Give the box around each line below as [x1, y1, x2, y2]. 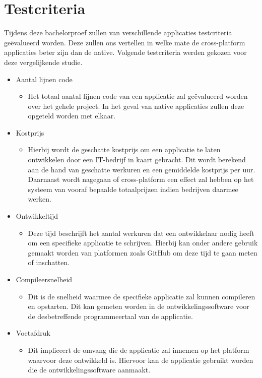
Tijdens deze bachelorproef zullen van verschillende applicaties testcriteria [4, 27, 232, 38]
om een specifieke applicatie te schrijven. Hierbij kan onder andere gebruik [28, 237, 258, 248]
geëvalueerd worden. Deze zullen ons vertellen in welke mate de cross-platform [4, 37, 245, 47]
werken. [28, 194, 51, 204]
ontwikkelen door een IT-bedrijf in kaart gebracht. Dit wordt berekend [28, 154, 246, 165]
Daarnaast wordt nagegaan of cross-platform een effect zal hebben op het [28, 174, 254, 184]
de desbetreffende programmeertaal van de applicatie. [28, 310, 193, 321]
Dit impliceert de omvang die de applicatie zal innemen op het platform [28, 344, 249, 355]
